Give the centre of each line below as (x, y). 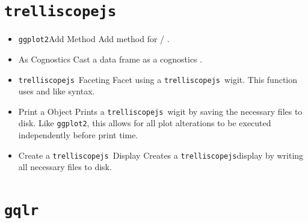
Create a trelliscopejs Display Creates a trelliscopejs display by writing (161, 155)
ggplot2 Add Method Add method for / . (94, 39)
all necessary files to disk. (65, 167)
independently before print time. (78, 135)
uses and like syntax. (57, 91)
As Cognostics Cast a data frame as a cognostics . (110, 59)
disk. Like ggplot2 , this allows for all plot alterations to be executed (145, 123)
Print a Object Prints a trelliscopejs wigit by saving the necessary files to (160, 111)
